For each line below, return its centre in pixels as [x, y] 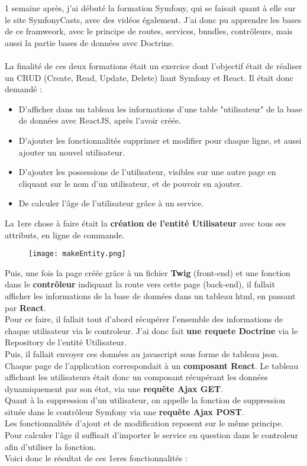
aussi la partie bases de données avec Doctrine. [90, 42]
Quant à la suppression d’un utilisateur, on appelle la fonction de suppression [145, 400]
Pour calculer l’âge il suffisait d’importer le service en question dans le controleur [151, 435]
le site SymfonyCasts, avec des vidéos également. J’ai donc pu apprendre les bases [153, 19]
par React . [25, 307]
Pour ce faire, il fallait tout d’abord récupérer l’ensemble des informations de [144, 319]
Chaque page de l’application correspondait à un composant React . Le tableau [152, 365]
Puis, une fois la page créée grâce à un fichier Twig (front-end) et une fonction [148, 272]
